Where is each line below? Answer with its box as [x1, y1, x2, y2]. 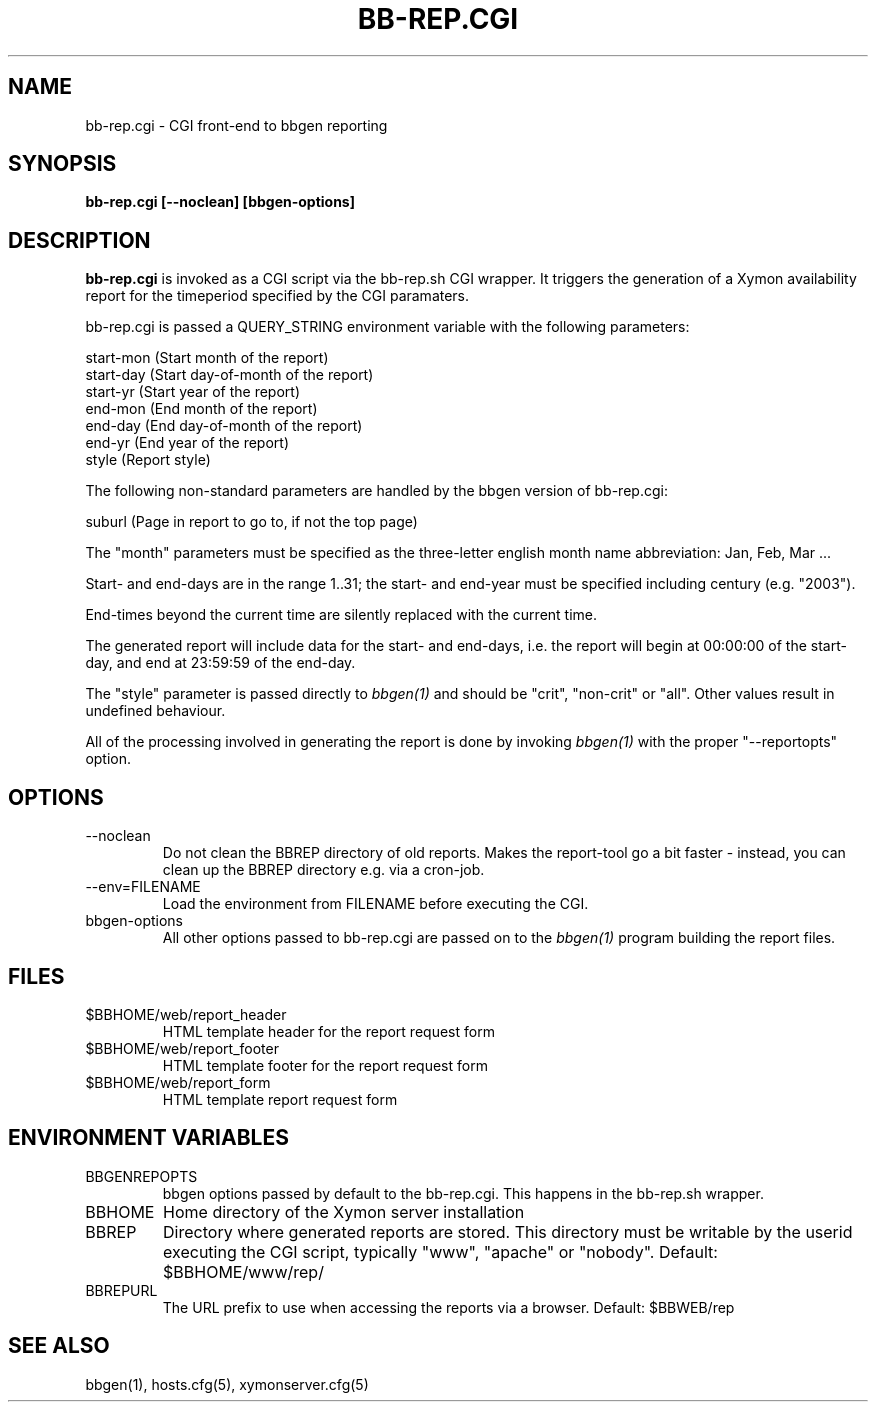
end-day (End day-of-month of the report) [85, 417, 363, 435]
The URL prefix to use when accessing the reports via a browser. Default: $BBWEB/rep [162, 1298, 735, 1316]
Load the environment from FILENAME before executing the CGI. [162, 895, 589, 913]
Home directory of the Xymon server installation [163, 1201, 525, 1222]
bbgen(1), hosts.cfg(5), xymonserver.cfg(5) [85, 1375, 369, 1393]
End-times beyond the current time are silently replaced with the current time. [85, 606, 598, 624]
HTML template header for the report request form [162, 1022, 495, 1040]
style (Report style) [85, 451, 211, 469]
